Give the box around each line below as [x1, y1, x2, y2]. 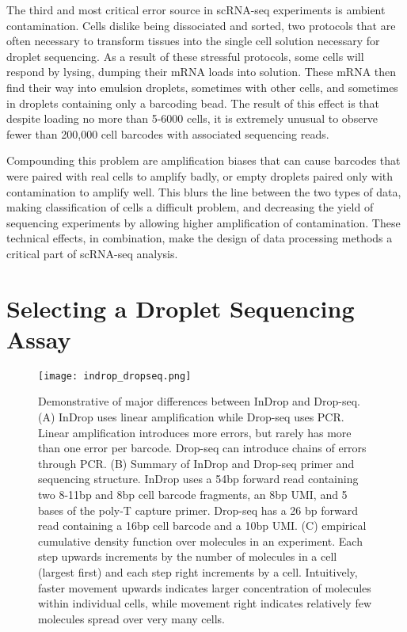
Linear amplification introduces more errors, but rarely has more [38, 424, 352, 440]
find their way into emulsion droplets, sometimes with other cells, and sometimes [6, 78, 398, 95]
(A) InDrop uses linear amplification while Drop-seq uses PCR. [38, 409, 344, 425]
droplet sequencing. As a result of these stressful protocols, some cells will [6, 48, 364, 64]
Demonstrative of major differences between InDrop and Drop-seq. [38, 393, 360, 409]
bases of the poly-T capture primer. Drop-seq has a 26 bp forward [38, 501, 359, 518]
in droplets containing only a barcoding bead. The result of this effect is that [6, 94, 380, 111]
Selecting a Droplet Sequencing [6, 291, 355, 324]
